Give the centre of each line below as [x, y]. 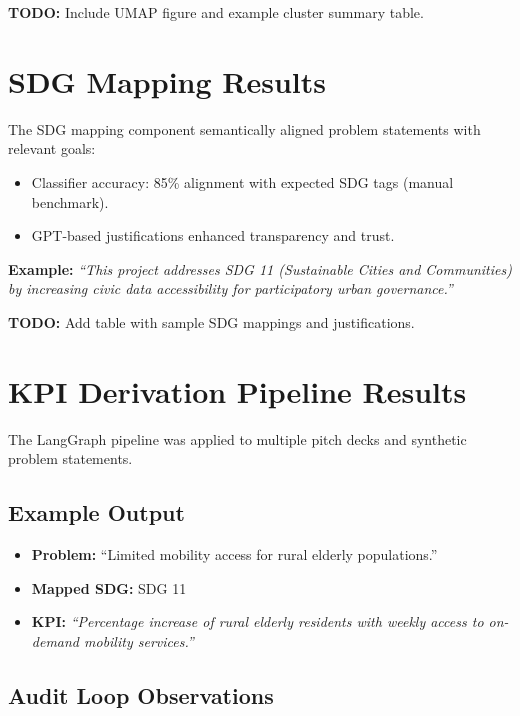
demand [55, 640]
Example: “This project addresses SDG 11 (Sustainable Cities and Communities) [260, 268]
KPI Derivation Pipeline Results [237, 390]
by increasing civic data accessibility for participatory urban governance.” [230, 288]
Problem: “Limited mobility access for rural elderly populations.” [234, 553]
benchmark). [70, 201]
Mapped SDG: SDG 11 [109, 587]
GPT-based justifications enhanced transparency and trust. [213, 235]
